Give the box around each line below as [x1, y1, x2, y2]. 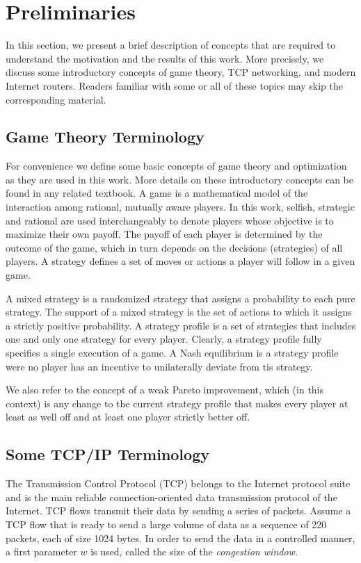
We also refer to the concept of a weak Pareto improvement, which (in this [6, 382, 324, 397]
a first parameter [6, 544, 77, 559]
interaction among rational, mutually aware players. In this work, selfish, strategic [6, 199, 355, 214]
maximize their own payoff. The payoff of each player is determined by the [6, 227, 323, 241]
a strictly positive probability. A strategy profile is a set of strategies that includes [6, 318, 356, 332]
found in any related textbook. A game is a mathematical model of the [6, 186, 308, 200]
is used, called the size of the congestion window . [90, 544, 298, 559]
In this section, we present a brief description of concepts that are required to [6, 38, 336, 52]
